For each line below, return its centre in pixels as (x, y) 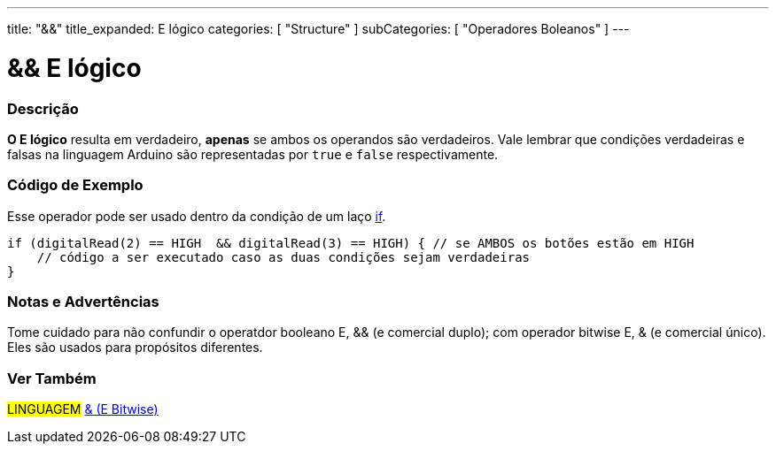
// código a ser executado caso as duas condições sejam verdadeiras (283, 257)
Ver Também (52, 378)
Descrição (43, 108)
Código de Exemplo (75, 185)
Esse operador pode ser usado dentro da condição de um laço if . (197, 216)
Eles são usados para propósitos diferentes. (135, 348)
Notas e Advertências (83, 302)
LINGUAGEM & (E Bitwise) (83, 409)
